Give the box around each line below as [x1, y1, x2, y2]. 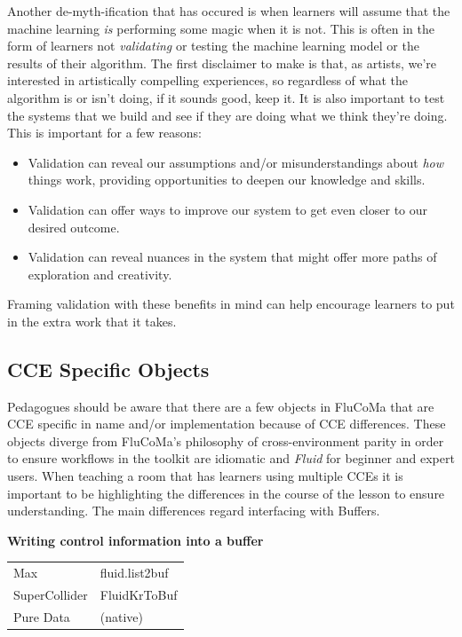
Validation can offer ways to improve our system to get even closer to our [28, 200, 428, 218]
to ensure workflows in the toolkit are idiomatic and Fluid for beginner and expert [7, 449, 455, 468]
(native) [100, 607, 143, 625]
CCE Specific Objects [7, 355, 210, 382]
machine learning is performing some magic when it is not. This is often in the [7, 19, 434, 37]
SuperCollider [13, 586, 88, 604]
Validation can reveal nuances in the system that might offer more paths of [28, 248, 437, 266]
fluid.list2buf [100, 563, 169, 582]
